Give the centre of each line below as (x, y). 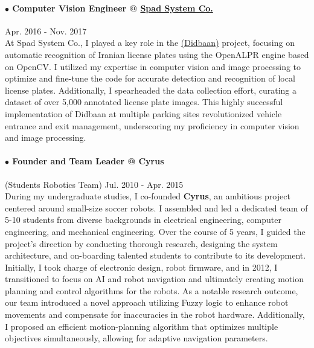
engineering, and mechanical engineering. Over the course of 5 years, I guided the (155, 231)
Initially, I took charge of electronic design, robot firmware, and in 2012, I (141, 267)
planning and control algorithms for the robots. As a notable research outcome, (152, 290)
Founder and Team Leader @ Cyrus (88, 161)
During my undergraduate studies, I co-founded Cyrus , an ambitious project (148, 196)
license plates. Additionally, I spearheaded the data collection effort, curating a (151, 90)
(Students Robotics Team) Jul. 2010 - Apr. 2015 (94, 184)
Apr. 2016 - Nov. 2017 (46, 31)
